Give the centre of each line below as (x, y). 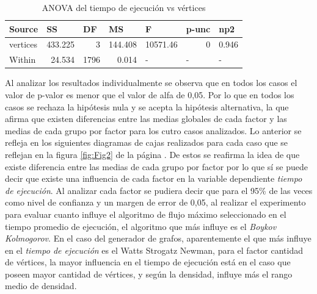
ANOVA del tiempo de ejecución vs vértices (124, 7)
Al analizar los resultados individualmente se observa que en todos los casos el (151, 83)
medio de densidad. (41, 286)
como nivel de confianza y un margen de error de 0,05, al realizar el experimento (155, 202)
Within (23, 59)
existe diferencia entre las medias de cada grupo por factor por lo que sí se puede (157, 166)
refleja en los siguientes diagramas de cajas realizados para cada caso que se (147, 142)
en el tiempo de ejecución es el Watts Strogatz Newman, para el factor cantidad (154, 250)
